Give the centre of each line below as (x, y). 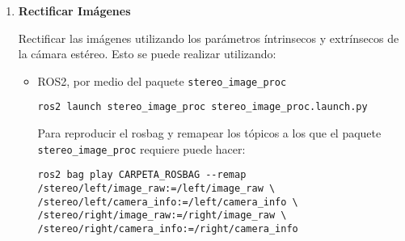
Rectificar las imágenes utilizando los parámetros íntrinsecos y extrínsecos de (209, 38)
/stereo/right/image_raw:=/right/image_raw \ (162, 216)
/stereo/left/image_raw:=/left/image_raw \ (156, 188)
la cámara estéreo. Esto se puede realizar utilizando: (147, 54)
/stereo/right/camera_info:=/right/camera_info (168, 228)
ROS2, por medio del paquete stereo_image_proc (162, 80)
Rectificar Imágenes (74, 11)
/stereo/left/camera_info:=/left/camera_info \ (168, 202)
